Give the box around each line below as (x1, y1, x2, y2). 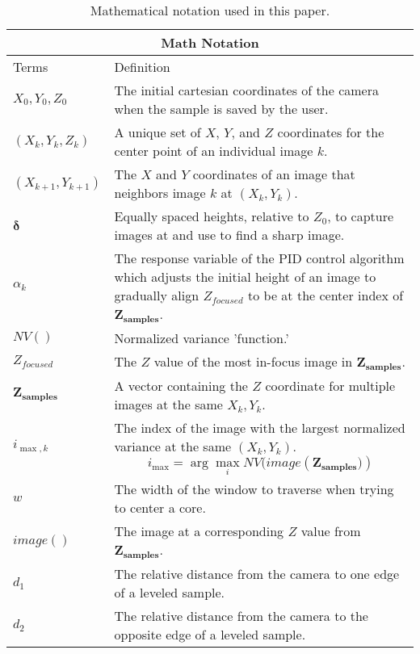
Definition (114, 57, 170, 76)
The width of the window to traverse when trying (114, 480, 394, 499)
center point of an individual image (114, 141, 313, 160)
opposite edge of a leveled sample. (114, 625, 306, 644)
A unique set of (114, 123, 201, 141)
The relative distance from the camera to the (114, 606, 368, 626)
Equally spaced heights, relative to (114, 207, 309, 225)
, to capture (327, 207, 394, 225)
